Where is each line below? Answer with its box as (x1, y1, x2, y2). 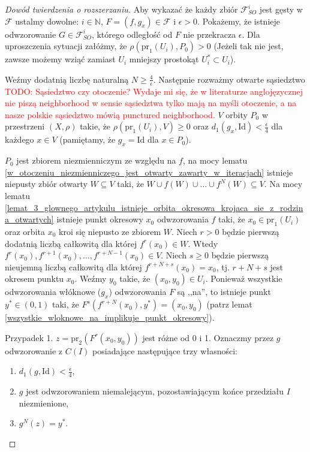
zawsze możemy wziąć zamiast (5, 53, 116, 65)
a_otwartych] (5, 213, 54, 225)
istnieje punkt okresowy (56, 213, 143, 225)
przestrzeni (5, 120, 45, 132)
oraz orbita (5, 225, 45, 237)
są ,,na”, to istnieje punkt (177, 285, 271, 298)
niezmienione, (19, 396, 69, 409)
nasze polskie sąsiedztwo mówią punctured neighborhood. (5, 108, 215, 120)
